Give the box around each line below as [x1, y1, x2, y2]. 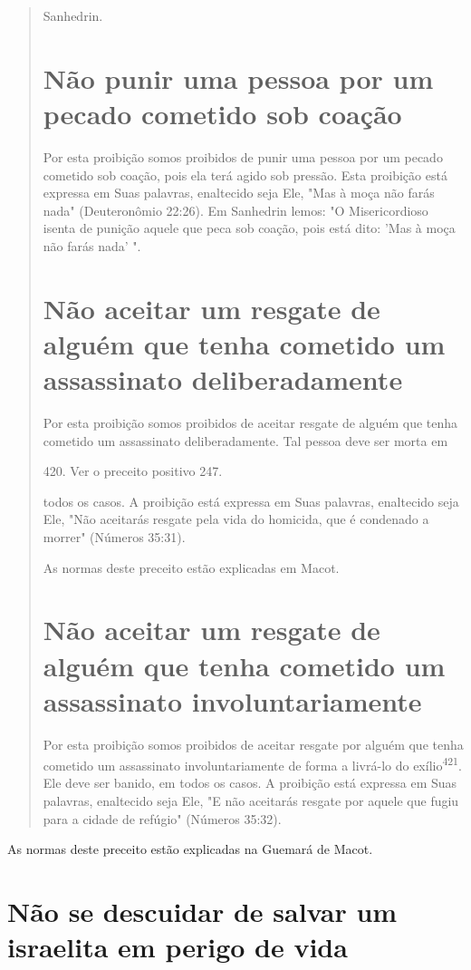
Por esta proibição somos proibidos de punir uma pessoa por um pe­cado [43, 147, 443, 166]
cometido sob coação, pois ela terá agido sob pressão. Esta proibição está [43, 165, 447, 184]
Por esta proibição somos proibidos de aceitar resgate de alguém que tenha [43, 412, 458, 432]
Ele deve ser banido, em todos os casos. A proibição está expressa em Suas [43, 773, 457, 792]
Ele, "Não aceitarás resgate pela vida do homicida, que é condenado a [43, 509, 429, 529]
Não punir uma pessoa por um [43, 59, 434, 96]
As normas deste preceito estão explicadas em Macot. [43, 558, 340, 577]
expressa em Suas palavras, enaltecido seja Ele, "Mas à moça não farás [43, 183, 435, 202]
